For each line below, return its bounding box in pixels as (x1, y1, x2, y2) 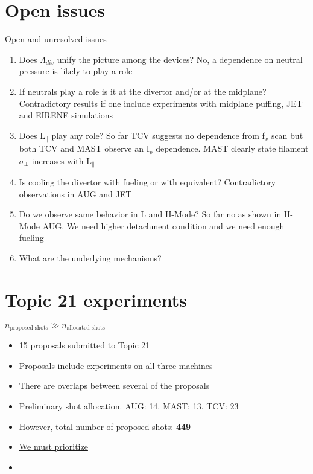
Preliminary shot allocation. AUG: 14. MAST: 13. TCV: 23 (19, 399, 239, 412)
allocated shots (66, 325, 105, 331)
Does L (19, 129, 46, 141)
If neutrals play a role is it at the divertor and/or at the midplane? (19, 85, 267, 97)
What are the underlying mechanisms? (19, 252, 162, 264)
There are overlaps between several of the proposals (19, 379, 210, 392)
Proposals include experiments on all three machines (19, 359, 213, 371)
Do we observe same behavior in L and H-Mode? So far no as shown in (19, 208, 282, 220)
